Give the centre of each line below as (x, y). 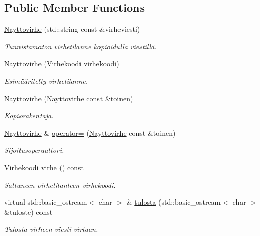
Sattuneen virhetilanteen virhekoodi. (60, 184)
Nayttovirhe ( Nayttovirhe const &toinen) (69, 98)
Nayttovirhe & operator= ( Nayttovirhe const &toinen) (90, 132)
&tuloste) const (28, 212)
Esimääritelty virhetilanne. (46, 80)
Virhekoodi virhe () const (44, 167)
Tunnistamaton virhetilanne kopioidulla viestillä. (81, 46)
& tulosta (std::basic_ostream (174, 202)
